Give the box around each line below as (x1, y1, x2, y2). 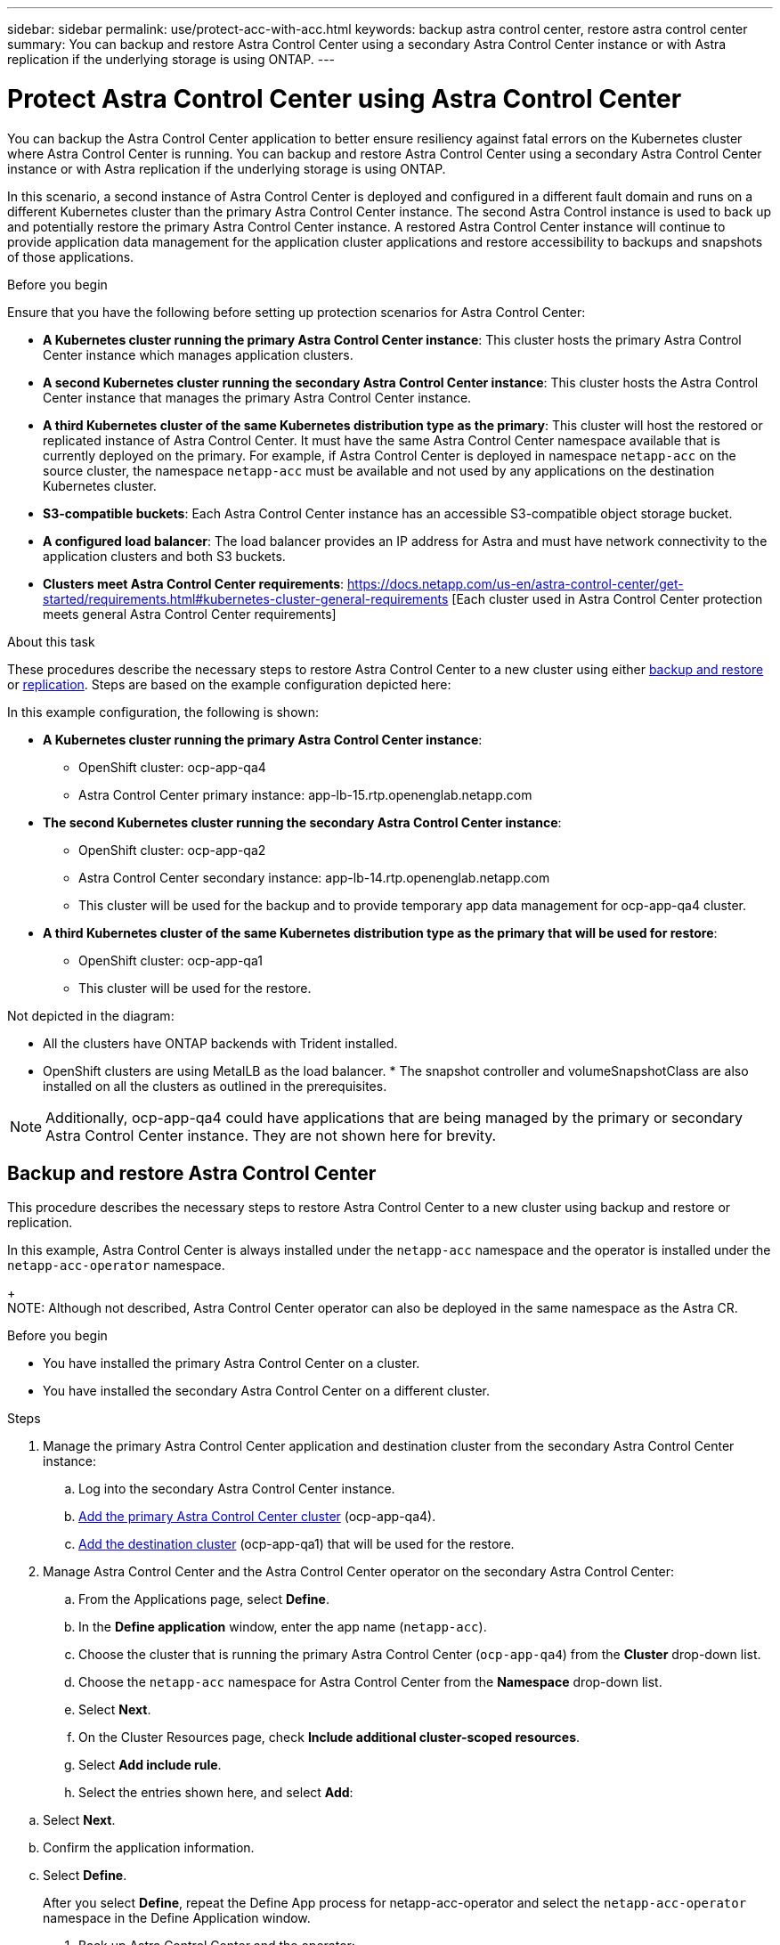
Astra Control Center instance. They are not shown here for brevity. (45, 1126, 497, 1144)
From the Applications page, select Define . (78, 1591, 329, 1607)
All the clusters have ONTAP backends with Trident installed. (43, 1035, 398, 1051)
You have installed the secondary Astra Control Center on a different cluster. (43, 1383, 491, 1399)
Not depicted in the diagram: (7, 1007, 175, 1023)
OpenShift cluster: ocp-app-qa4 (78, 759, 266, 775)
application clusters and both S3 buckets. (43, 548, 286, 564)
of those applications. (7, 248, 134, 264)
